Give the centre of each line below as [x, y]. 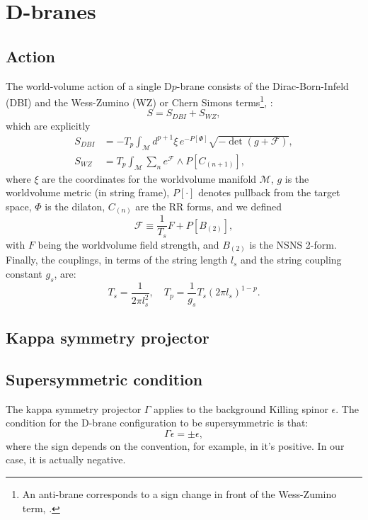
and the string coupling [291, 260]
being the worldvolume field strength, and [128, 244]
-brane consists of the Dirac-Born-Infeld [263, 85]
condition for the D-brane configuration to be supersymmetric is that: [157, 423]
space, [19, 206]
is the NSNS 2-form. [293, 244]
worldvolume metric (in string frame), [88, 192]
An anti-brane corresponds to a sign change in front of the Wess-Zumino [179, 493]
